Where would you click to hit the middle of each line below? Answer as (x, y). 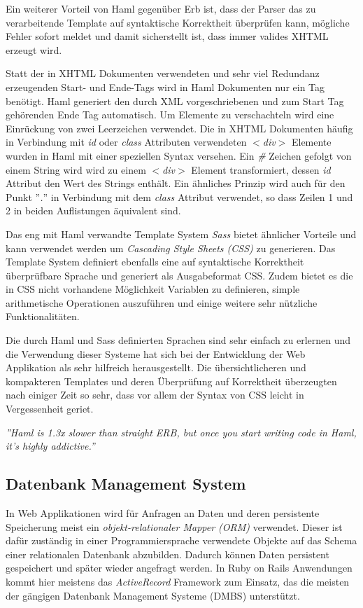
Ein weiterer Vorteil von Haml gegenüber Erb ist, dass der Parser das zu (161, 8)
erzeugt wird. (34, 49)
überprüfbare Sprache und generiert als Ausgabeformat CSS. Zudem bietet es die (179, 275)
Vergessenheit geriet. (50, 409)
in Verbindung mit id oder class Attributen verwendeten (126, 142)
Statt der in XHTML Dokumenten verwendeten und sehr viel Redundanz (163, 73)
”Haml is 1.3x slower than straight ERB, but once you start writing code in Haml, (181, 432)
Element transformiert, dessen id (261, 169)
